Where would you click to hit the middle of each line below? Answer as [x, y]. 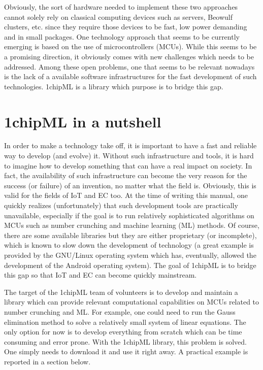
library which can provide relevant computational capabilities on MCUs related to [132, 302]
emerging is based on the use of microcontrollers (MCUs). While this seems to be [130, 46]
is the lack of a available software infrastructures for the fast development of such [130, 76]
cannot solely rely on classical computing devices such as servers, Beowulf [119, 16]
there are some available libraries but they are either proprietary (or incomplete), [130, 235]
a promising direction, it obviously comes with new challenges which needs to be [129, 56]
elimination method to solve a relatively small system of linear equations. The [125, 322]
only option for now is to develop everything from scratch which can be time [123, 332]
